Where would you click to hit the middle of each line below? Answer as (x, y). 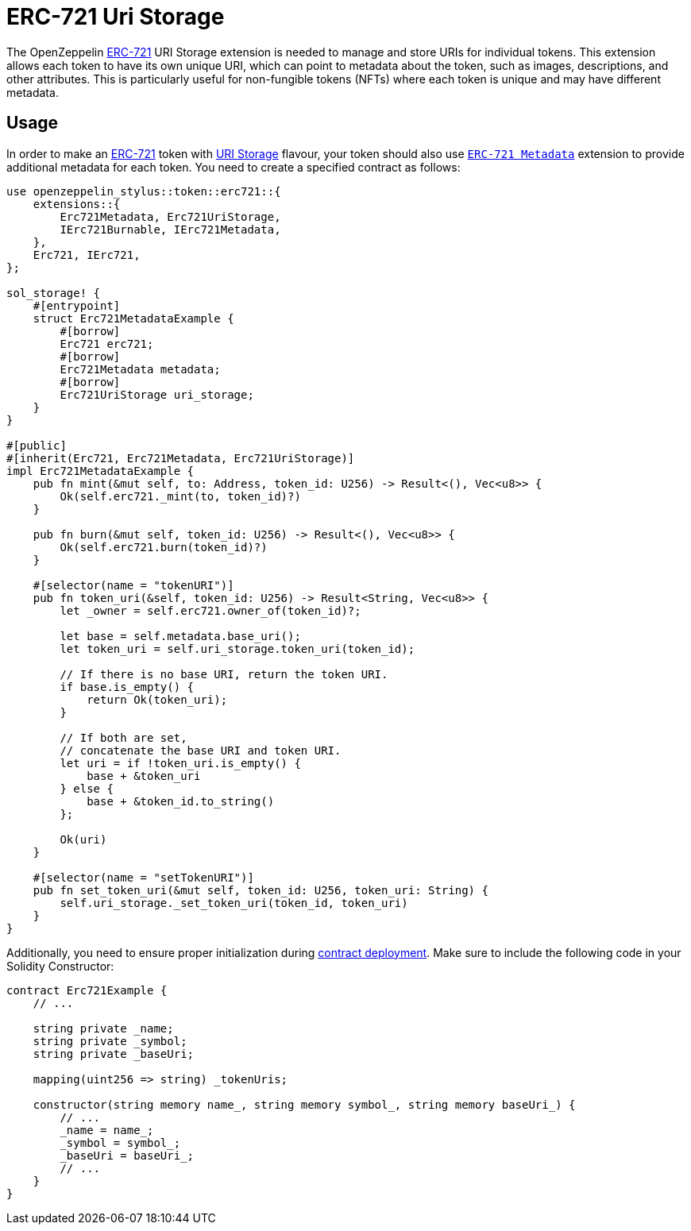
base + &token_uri (144, 776)
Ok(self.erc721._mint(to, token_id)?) (180, 496)
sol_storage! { (54, 293)
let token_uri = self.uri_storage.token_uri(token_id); (237, 648)
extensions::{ (77, 204)
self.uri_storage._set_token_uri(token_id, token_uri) (234, 903)
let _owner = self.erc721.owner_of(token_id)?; (210, 610)
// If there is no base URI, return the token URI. (224, 674)
